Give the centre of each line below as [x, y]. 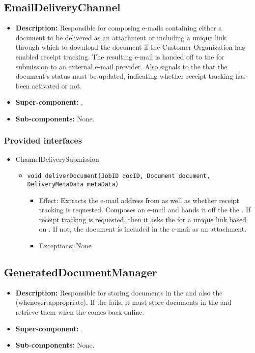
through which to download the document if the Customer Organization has [130, 47]
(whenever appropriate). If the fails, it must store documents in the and [123, 302]
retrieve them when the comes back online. [80, 312]
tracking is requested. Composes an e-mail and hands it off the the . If [145, 210]
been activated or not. [49, 85]
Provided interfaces [43, 140]
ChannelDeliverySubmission [57, 159]
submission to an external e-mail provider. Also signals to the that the [121, 66]
